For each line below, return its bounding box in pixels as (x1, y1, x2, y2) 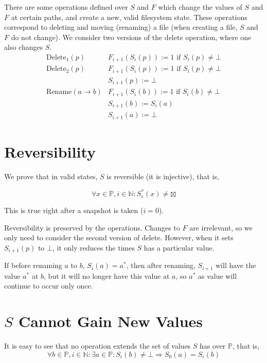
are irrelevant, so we (189, 222, 253, 233)
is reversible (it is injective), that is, (106, 171, 219, 181)
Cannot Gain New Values (18, 311, 203, 332)
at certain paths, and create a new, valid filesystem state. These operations (11, 11, 247, 22)
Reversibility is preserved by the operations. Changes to (4, 222, 180, 233)
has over (200, 340, 226, 351)
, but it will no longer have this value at (44, 270, 170, 281)
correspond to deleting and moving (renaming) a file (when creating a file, (4, 22, 238, 32)
